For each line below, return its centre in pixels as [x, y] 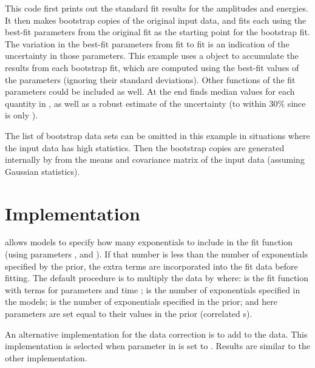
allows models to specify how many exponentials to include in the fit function [149, 242]
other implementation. [46, 357]
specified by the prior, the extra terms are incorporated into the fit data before [151, 266]
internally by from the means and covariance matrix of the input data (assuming [155, 159]
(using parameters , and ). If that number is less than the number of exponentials [157, 254]
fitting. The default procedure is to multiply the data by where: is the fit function [157, 278]
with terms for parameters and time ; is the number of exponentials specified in [153, 289]
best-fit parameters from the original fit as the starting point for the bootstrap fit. [157, 32]
